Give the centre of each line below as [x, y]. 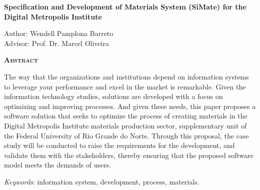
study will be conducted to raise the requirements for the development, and [119, 145]
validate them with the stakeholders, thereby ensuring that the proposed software [129, 155]
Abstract [21, 60]
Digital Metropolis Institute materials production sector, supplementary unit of [125, 125]
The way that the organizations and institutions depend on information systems [126, 76]
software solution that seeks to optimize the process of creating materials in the [126, 116]
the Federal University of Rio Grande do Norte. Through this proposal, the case [126, 135]
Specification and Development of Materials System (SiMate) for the [125, 6]
